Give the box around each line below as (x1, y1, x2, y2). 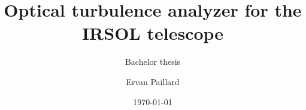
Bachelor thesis (125, 55, 181, 68)
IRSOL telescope (81, 21, 224, 45)
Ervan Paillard (126, 75, 180, 87)
